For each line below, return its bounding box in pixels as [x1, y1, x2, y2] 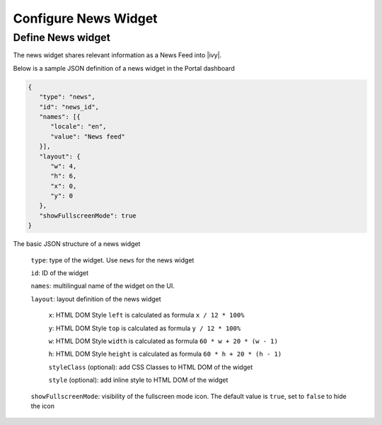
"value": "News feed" [50, 132, 125, 141]
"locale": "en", [50, 122, 107, 131]
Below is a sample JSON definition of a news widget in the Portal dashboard [13, 64, 235, 72]
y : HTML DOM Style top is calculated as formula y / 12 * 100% [48, 324, 241, 332]
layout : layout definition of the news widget [30, 294, 162, 303]
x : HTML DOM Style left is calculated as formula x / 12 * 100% [48, 311, 245, 320]
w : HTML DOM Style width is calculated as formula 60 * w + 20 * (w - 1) [48, 337, 279, 345]
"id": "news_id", [39, 103, 99, 111]
